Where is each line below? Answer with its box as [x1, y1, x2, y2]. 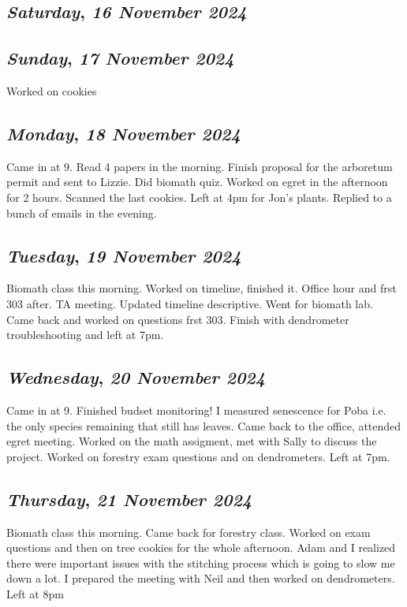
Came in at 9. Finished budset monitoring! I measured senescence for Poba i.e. [6, 401, 386, 418]
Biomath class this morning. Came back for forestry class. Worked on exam [6, 523, 371, 540]
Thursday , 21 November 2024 [6, 486, 252, 511]
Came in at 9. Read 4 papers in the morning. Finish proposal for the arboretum [6, 158, 393, 174]
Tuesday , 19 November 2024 [6, 243, 241, 267]
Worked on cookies [6, 82, 97, 99]
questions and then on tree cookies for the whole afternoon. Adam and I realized [6, 539, 396, 556]
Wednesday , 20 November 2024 [6, 365, 266, 389]
